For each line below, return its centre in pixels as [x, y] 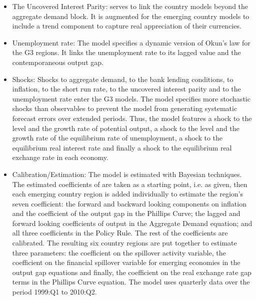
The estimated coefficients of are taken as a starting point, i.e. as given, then [130, 184]
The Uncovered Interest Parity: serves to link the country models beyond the [130, 6]
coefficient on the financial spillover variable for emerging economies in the [126, 262]
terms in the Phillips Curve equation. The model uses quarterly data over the [131, 282]
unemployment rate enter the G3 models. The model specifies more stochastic [131, 98]
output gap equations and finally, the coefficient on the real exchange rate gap [132, 272]
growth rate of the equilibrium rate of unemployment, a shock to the [117, 138]
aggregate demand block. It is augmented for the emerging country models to [131, 16]
